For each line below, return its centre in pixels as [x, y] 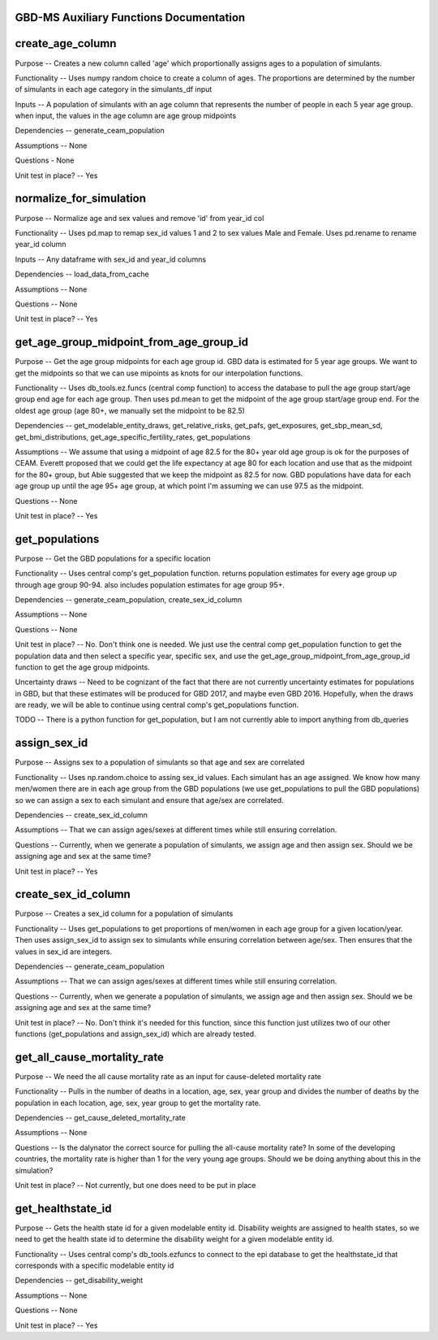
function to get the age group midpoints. [82, 667]
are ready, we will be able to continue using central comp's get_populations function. [157, 705]
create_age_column [66, 43]
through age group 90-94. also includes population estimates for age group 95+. [150, 584]
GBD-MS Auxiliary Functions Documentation [130, 17]
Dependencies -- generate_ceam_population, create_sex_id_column [129, 599]
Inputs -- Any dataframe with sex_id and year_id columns [111, 259]
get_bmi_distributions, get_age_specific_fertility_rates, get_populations [133, 437]
